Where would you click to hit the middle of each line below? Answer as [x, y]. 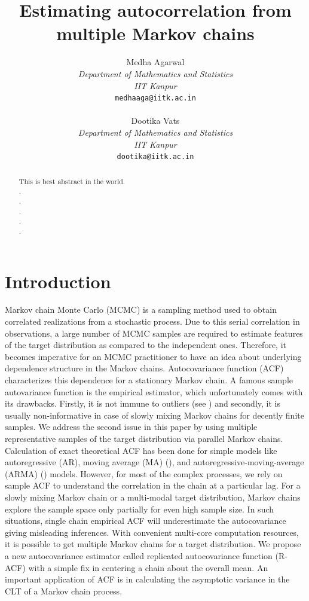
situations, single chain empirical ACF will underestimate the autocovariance [146, 521]
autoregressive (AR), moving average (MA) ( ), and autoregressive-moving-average [154, 462]
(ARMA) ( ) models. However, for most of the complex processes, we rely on [144, 473]
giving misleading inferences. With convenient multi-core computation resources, [152, 532]
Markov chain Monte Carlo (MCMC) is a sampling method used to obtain [141, 309]
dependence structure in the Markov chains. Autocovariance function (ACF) [144, 368]
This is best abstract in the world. [72, 181]
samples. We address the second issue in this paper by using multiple [131, 427]
